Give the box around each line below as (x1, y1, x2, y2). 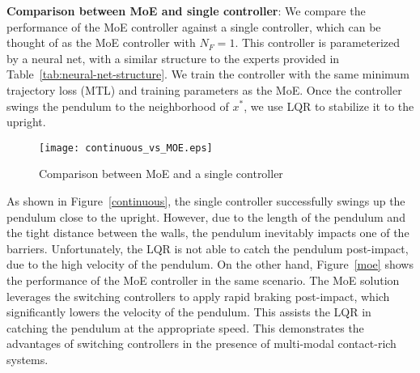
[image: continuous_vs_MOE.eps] (39, 142, 213, 154)
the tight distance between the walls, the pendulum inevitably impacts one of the (6, 224, 409, 241)
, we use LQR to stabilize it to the (244, 97, 414, 114)
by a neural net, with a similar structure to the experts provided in (6, 49, 340, 66)
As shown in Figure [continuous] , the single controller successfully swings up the (6, 193, 405, 209)
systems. (6, 350, 49, 367)
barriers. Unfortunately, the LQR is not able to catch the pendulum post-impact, (6, 239, 409, 256)
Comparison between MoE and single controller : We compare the (6, 2, 366, 19)
